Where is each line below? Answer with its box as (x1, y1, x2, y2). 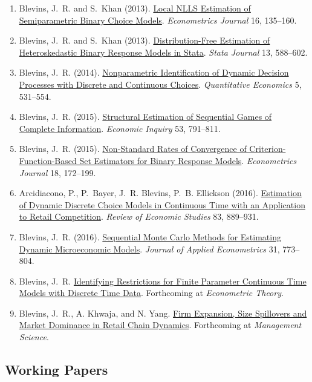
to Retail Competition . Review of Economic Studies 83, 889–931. (19, 210, 259, 223)
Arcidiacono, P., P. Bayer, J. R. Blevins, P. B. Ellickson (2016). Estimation (19, 186, 302, 199)
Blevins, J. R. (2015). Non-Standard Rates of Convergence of (19, 142, 247, 155)
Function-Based (19, 154, 77, 166)
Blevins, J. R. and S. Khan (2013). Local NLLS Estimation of (19, 2, 251, 14)
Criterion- (249, 142, 286, 155)
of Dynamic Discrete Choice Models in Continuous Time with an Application (19, 198, 305, 211)
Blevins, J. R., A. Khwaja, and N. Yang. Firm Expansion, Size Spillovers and (19, 306, 307, 319)
